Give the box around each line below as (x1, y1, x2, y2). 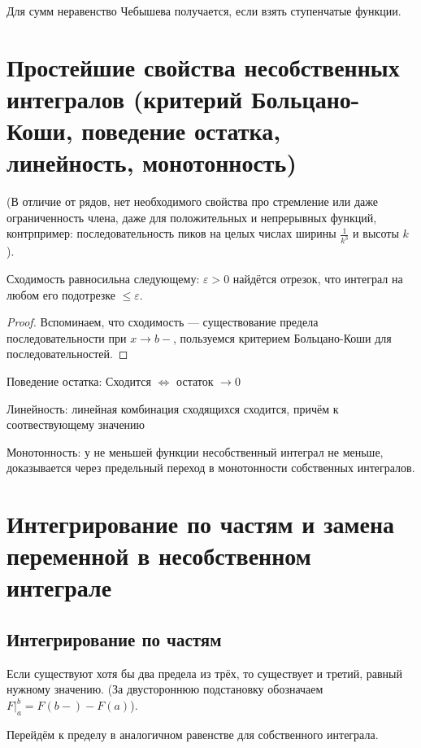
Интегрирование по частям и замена (7, 507, 395, 540)
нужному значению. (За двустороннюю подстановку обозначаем (7, 680, 323, 698)
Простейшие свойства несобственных (7, 50, 400, 83)
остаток (176, 372, 214, 389)
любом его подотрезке (7, 286, 115, 303)
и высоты (353, 225, 399, 242)
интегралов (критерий (7, 81, 243, 115)
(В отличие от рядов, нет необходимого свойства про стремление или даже (7, 193, 378, 210)
